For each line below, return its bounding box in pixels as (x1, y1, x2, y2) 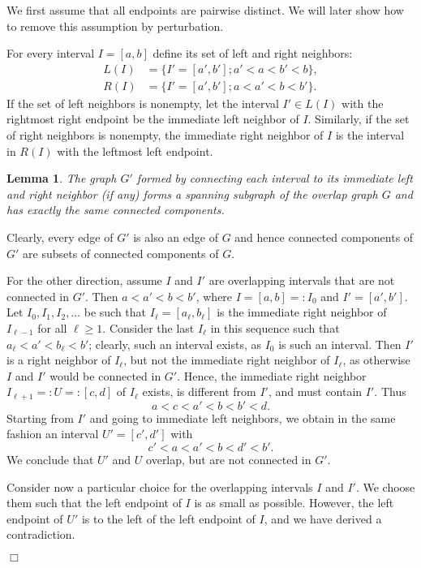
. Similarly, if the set (307, 110, 410, 127)
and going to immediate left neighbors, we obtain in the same (89, 409, 396, 426)
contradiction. (6, 526, 75, 543)
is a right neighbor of (6, 351, 111, 368)
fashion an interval (6, 425, 99, 442)
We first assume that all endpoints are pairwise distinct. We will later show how (6, 2, 404, 18)
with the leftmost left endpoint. (57, 142, 213, 159)
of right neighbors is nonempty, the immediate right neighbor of (6, 127, 324, 144)
